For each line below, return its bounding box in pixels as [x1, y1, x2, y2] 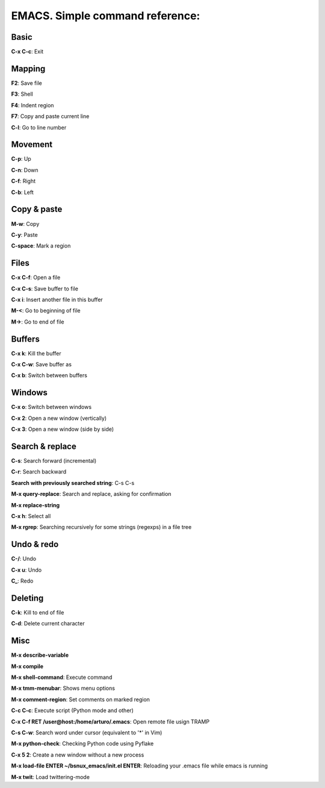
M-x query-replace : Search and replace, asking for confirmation [11, 490, 172, 498]
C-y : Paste [11, 231, 39, 238]
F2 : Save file [11, 79, 42, 87]
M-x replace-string [11, 501, 60, 508]
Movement [11, 139, 53, 150]
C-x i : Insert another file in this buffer [11, 296, 104, 303]
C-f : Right [11, 178, 36, 185]
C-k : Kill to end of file [11, 608, 64, 616]
